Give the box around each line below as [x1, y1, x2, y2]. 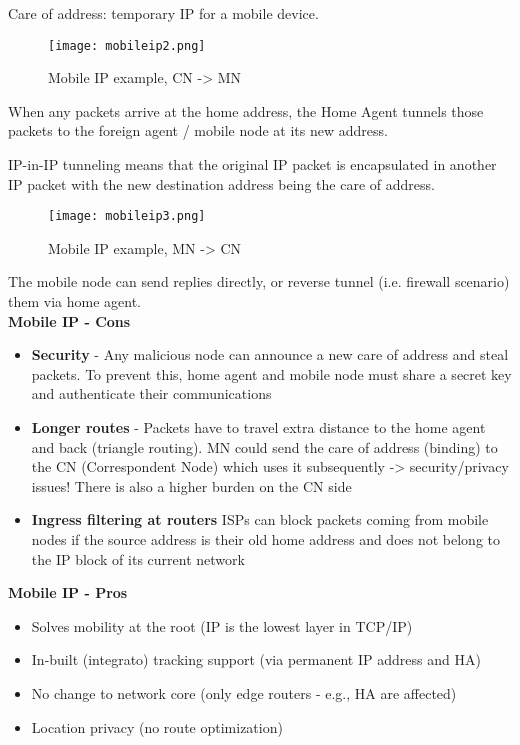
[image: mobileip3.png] [48, 209, 206, 224]
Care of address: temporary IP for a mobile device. [8, 3, 319, 23]
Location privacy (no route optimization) [31, 716, 283, 737]
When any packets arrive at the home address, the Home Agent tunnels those [8, 100, 484, 121]
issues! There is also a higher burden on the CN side [31, 475, 352, 496]
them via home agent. [8, 291, 141, 312]
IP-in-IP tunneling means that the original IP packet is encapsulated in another [8, 154, 497, 175]
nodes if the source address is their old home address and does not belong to [31, 529, 500, 549]
